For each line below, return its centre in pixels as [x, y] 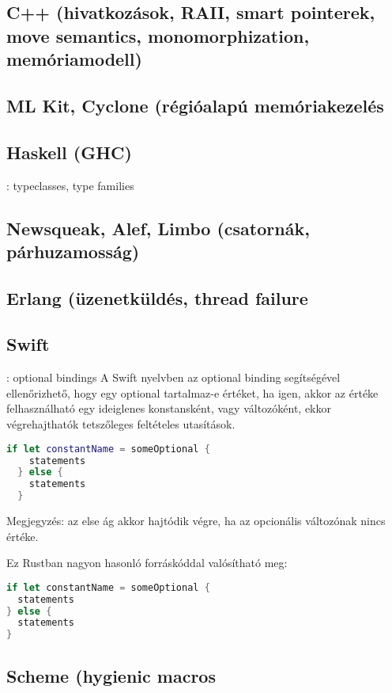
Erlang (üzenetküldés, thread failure [157, 297]
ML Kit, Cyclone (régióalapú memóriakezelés [195, 105]
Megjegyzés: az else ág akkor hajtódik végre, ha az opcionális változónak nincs [196, 521]
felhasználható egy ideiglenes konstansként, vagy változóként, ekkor [169, 408]
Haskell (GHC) [69, 152]
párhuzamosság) [73, 251]
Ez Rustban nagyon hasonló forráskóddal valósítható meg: [147, 563]
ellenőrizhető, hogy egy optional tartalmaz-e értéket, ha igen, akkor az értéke [192, 392]
